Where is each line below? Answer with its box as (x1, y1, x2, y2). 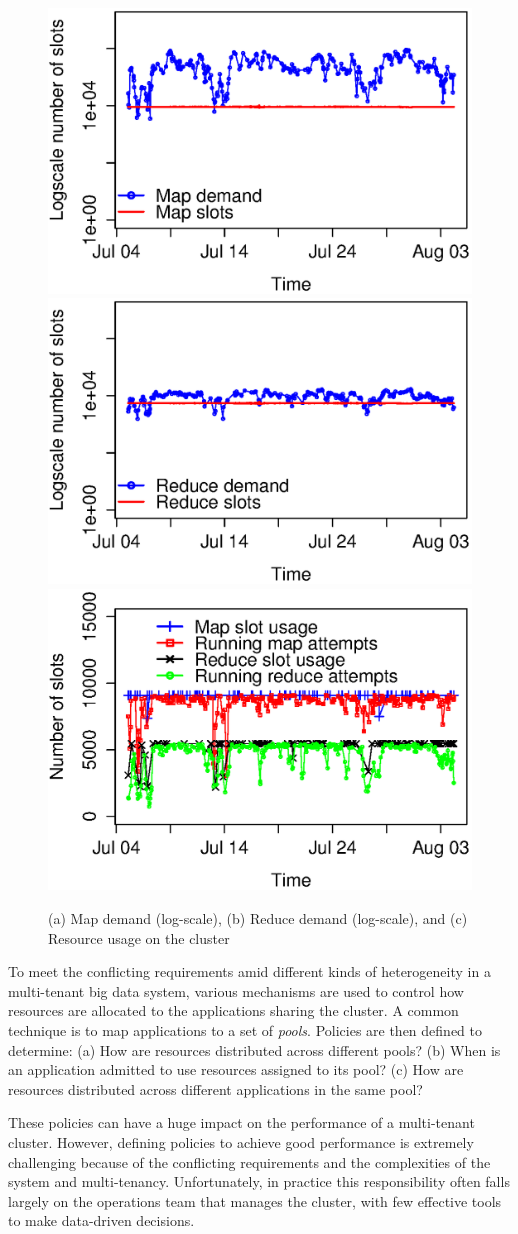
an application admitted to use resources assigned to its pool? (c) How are (8, 1059, 464, 1080)
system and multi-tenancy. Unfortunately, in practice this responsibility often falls (8, 1171, 510, 1192)
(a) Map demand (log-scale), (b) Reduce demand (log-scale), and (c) (48, 908, 468, 929)
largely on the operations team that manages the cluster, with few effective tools (8, 1190, 502, 1211)
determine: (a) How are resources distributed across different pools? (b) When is (8, 1039, 501, 1060)
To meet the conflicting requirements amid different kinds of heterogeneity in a (8, 961, 491, 982)
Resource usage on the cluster (48, 927, 230, 948)
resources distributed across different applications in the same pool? (8, 1078, 423, 1099)
